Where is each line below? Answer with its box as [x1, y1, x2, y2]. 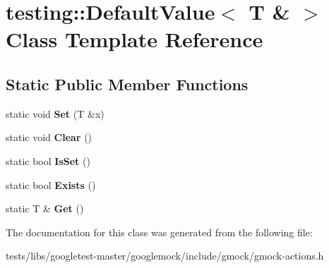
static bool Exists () [6, 177, 96, 192]
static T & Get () [6, 201, 84, 216]
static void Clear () [6, 130, 92, 145]
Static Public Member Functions [6, 73, 249, 95]
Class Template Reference [6, 25, 263, 54]
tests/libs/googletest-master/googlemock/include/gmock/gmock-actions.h [6, 248, 324, 263]
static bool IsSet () [6, 153, 90, 168]
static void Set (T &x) [6, 106, 104, 121]
